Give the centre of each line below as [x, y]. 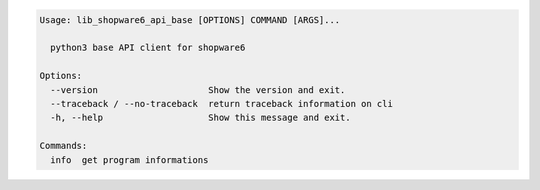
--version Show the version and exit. [198, 89]
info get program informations [129, 159]
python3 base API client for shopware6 [148, 48]
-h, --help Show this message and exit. [200, 118]
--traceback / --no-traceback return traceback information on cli [222, 103]
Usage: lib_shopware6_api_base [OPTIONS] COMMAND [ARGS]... [190, 19]
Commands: [63, 146]
